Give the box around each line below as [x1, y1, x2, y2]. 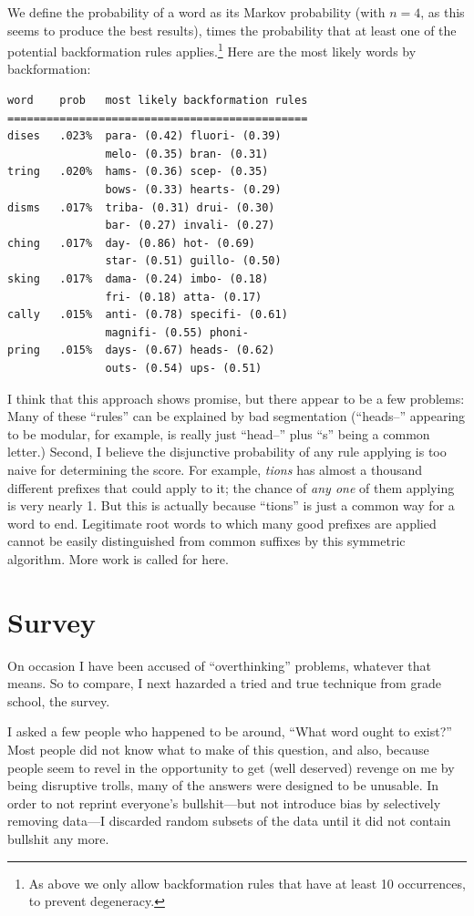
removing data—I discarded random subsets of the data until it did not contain [7, 811, 451, 830]
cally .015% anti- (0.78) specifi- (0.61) [7, 308, 288, 322]
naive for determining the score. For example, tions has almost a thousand [7, 459, 423, 479]
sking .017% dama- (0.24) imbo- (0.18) [7, 272, 269, 285]
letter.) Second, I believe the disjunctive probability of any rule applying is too [7, 442, 447, 461]
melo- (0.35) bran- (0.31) [105, 147, 269, 160]
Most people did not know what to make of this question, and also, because [7, 739, 429, 758]
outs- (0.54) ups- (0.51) [105, 361, 263, 375]
